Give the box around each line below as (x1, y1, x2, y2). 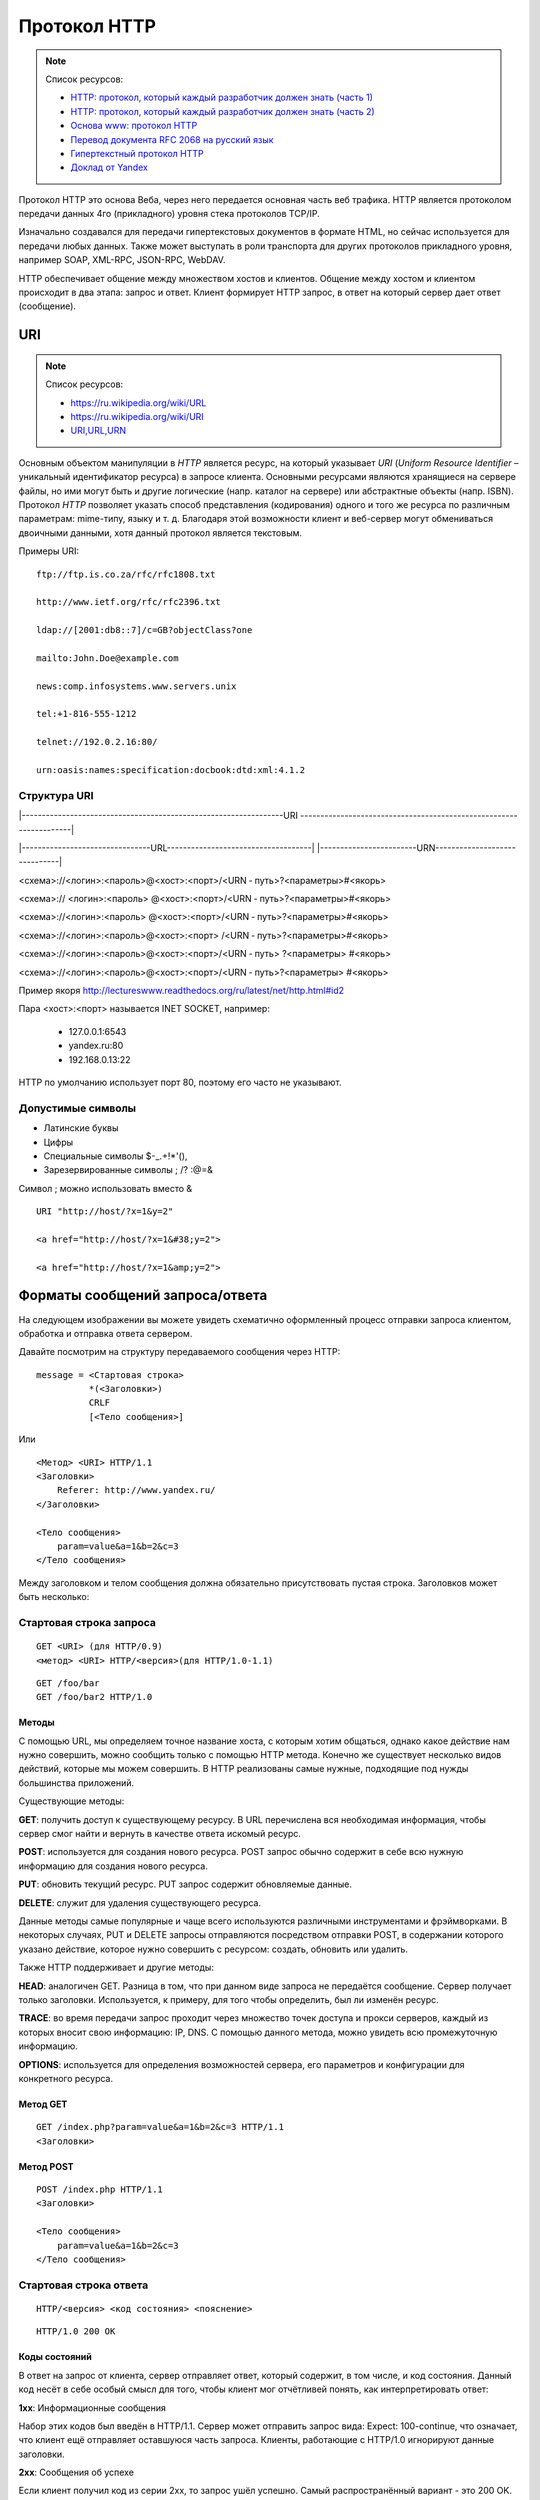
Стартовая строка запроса (18, 1615, 157, 1629)
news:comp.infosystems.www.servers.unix (36, 680, 237, 692)
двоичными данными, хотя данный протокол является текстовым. (18, 526, 303, 539)
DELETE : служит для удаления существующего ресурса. (18, 1896, 262, 1909)
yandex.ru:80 (68, 1040, 124, 1052)
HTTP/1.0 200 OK (36, 2326, 116, 2337)
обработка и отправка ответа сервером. (18, 1327, 193, 1339)
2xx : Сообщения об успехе (18, 2466, 135, 2479)
